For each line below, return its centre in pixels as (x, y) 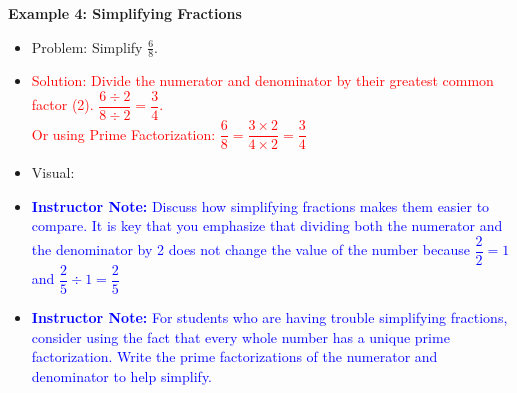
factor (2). (62, 104)
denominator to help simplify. (122, 375)
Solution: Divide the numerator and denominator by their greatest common (262, 80)
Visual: (53, 172)
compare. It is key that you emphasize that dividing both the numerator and (267, 225)
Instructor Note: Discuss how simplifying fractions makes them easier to (260, 205)
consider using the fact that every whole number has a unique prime (240, 336)
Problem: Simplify (87, 46)
